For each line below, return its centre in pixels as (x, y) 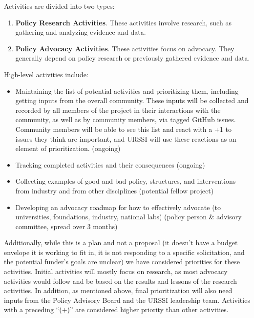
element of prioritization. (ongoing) (68, 148)
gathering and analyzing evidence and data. (81, 32)
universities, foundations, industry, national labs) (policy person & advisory (128, 217)
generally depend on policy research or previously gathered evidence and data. (133, 58)
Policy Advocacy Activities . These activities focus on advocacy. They (125, 48)
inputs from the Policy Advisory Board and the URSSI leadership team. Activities (127, 300)
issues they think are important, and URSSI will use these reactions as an (126, 138)
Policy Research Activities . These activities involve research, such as (123, 22)
